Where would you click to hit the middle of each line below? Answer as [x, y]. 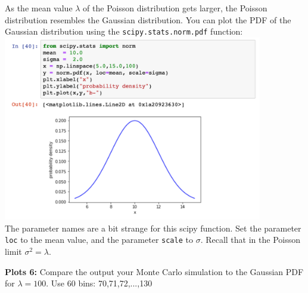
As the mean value [39, 8]
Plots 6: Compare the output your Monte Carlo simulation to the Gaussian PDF [154, 271]
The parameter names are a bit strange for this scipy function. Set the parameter [153, 228]
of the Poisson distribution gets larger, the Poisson [175, 8]
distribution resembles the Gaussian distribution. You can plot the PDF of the [148, 19]
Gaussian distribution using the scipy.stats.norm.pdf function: [124, 31]
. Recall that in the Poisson [250, 240]
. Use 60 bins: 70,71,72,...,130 [99, 283]
